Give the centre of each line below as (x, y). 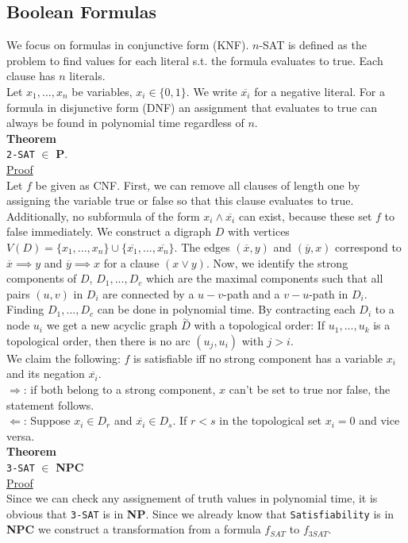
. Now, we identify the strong (277, 262)
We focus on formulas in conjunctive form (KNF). (128, 45)
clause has (31, 76)
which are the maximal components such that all (264, 278)
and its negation (46, 374)
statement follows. (50, 404)
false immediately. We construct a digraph (109, 231)
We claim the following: (64, 358)
